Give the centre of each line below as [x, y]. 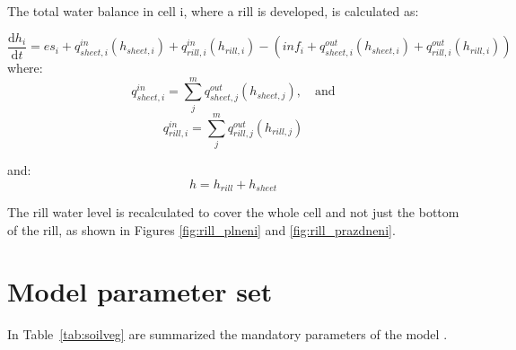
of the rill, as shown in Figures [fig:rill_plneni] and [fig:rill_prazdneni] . [201, 229]
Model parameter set [140, 291]
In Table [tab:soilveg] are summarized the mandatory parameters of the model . [227, 334]
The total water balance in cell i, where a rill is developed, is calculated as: [213, 11]
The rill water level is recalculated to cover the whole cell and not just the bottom [233, 211]
